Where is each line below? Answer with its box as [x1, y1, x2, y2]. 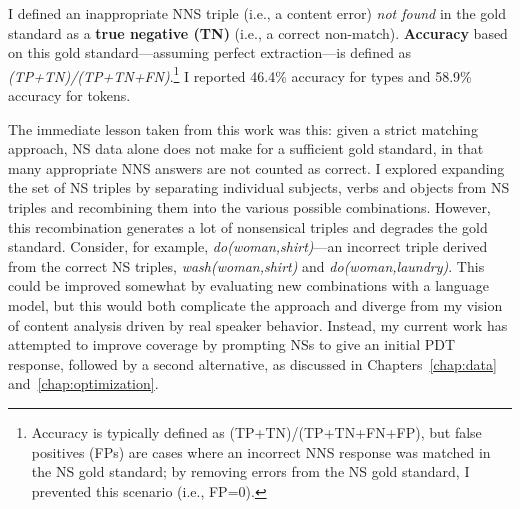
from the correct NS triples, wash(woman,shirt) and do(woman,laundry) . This [8, 255, 485, 276]
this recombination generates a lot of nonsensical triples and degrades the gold [8, 216, 488, 237]
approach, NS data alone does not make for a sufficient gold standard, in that [8, 138, 484, 159]
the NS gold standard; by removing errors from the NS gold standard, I [31, 461, 470, 482]
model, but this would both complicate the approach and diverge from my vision [8, 294, 503, 315]
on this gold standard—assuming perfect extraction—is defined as [8, 42, 412, 63]
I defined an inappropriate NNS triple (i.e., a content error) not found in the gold [8, 3, 507, 23]
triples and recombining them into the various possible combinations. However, [8, 197, 491, 217]
